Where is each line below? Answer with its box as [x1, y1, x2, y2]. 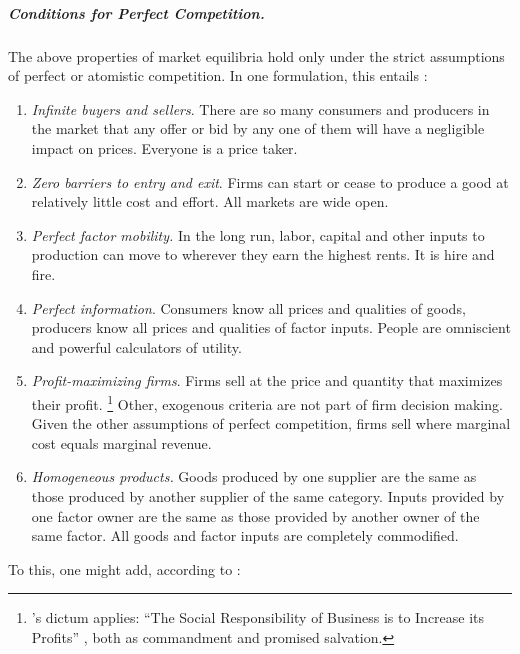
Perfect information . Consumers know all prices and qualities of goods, [31, 297, 466, 318]
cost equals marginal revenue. [31, 432, 212, 453]
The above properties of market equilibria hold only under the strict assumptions [8, 45, 505, 66]
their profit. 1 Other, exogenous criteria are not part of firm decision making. [31, 390, 503, 414]
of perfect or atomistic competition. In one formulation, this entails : [8, 65, 428, 86]
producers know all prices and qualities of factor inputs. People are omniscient [31, 317, 511, 338]
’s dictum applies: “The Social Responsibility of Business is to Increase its [31, 607, 485, 628]
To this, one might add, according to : [8, 558, 241, 579]
